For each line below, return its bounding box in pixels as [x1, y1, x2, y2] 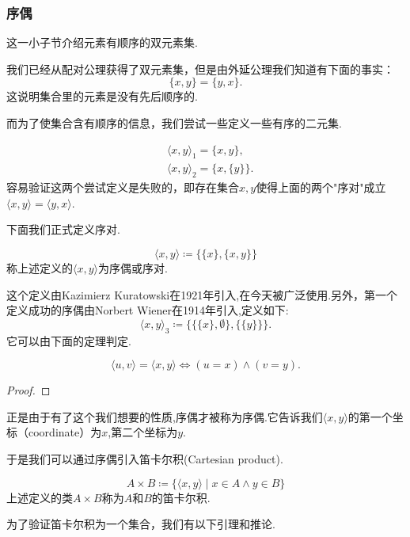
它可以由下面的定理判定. [6, 332, 131, 348]
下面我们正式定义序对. [6, 221, 120, 238]
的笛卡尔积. [151, 489, 211, 505]
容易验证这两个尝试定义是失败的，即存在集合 [6, 179, 239, 196]
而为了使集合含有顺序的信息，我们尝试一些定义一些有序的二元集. [6, 115, 342, 131]
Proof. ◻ [6, 382, 51, 398]
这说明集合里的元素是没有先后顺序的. [6, 88, 198, 105]
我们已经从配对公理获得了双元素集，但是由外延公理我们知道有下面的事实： [6, 60, 394, 77]
